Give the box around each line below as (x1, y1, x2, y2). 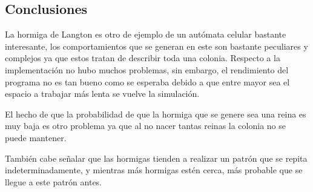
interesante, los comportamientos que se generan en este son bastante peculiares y (5, 39, 308, 52)
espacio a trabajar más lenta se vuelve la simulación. (5, 87, 200, 100)
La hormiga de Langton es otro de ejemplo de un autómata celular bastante (5, 28, 286, 41)
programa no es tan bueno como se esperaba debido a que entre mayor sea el (5, 75, 290, 88)
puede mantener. (5, 131, 67, 144)
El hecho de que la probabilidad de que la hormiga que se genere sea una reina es (5, 107, 306, 120)
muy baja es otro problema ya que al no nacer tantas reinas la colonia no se (5, 119, 286, 132)
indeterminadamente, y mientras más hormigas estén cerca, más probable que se (5, 164, 303, 176)
